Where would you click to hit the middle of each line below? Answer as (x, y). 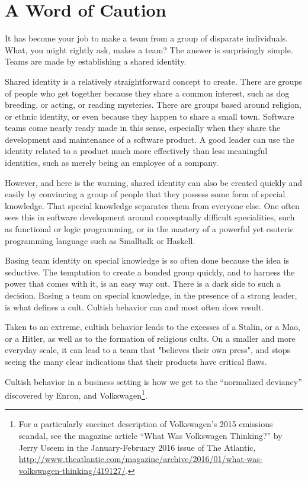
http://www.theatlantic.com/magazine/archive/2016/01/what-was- (141, 459)
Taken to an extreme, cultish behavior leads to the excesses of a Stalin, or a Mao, (153, 327)
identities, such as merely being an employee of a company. (112, 163)
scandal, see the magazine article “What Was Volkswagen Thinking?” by (150, 435)
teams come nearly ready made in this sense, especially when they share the (143, 128)
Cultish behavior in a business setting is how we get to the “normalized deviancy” (153, 381)
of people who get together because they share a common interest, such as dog (147, 93)
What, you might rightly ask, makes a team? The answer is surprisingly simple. (149, 49)
